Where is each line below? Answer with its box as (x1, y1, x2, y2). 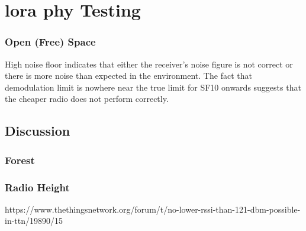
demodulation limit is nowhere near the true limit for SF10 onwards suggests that (5, 81, 301, 93)
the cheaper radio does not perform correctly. (5, 92, 169, 105)
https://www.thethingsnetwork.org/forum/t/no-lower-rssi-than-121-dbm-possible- (5, 203, 301, 215)
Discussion (5, 121, 70, 140)
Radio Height (5, 179, 70, 194)
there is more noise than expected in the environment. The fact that (5, 69, 252, 82)
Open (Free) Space (5, 34, 96, 49)
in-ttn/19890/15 (5, 214, 63, 227)
